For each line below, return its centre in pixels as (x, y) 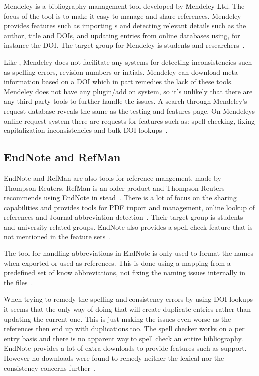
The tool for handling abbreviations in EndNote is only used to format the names (129, 253)
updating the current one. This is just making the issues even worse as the (118, 318)
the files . (19, 282)
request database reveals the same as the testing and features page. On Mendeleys (129, 110)
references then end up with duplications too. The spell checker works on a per (124, 328)
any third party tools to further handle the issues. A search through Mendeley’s (126, 101)
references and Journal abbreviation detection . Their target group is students (124, 217)
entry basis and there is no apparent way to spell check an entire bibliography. (124, 338)
